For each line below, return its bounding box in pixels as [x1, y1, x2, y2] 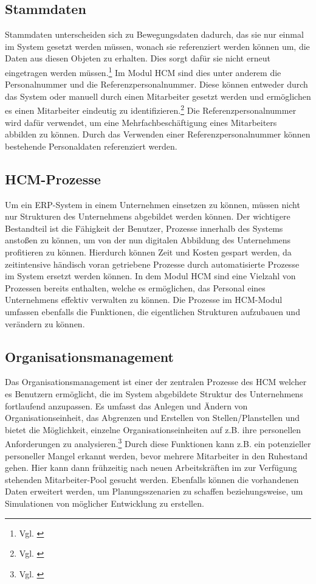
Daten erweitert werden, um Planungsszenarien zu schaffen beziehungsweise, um [5, 485, 303, 498]
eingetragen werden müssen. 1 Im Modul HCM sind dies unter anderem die [5, 64, 281, 78]
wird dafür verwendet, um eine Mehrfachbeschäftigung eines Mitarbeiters [5, 116, 277, 128]
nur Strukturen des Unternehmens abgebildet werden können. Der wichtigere [5, 210, 290, 223]
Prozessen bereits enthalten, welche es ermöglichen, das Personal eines [5, 281, 266, 294]
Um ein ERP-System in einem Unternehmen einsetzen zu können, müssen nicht [5, 198, 300, 210]
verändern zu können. [5, 317, 85, 330]
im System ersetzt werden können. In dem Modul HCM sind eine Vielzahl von [5, 269, 296, 282]
